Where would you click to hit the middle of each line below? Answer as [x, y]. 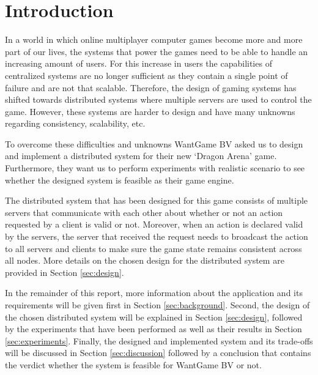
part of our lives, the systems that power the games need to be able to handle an [157, 51]
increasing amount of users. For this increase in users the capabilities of [139, 63]
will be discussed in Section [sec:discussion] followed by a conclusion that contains [158, 353]
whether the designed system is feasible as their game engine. [120, 180]
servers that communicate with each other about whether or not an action [144, 212]
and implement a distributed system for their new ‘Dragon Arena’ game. [141, 156]
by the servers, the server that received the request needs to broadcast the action [157, 236]
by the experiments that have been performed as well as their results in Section [153, 329]
